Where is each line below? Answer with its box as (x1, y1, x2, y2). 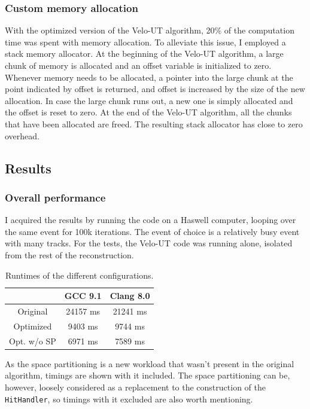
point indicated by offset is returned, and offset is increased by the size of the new (5, 83, 305, 95)
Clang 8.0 (110, 289, 150, 302)
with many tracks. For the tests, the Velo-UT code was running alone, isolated (5, 237, 293, 249)
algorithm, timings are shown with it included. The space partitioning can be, (5, 369, 290, 381)
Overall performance (5, 190, 106, 204)
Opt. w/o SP (9, 334, 56, 347)
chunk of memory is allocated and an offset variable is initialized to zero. (5, 59, 272, 71)
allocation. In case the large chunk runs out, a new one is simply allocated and (5, 94, 293, 106)
